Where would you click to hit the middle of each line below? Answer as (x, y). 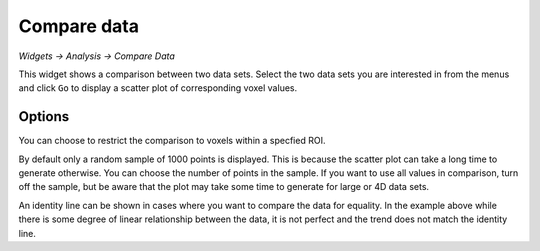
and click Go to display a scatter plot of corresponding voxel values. (158, 88)
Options (44, 116)
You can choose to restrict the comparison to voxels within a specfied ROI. (172, 141)
